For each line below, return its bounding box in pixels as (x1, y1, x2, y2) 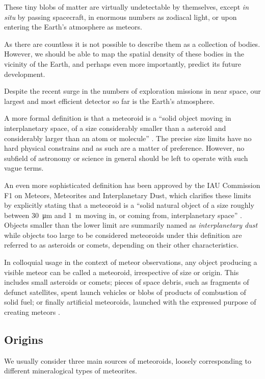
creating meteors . (4, 307, 60, 317)
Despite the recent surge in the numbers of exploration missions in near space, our (4, 86, 261, 96)
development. (4, 68, 45, 79)
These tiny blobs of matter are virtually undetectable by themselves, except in (4, 2, 249, 12)
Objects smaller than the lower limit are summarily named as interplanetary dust (4, 220, 258, 230)
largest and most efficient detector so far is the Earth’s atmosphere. (4, 95, 215, 106)
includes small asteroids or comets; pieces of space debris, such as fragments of (4, 277, 249, 287)
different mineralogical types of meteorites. (4, 365, 137, 376)
